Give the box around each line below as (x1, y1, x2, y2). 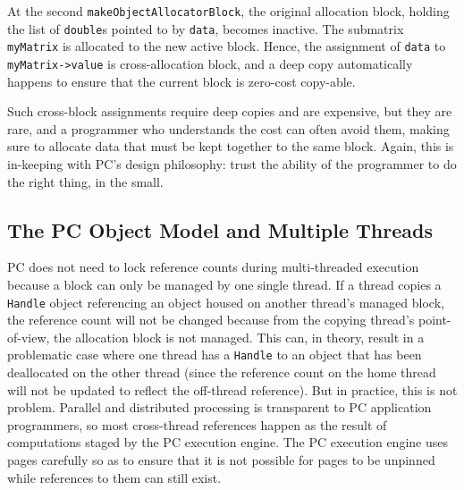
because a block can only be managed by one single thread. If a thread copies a (7, 275, 442, 293)
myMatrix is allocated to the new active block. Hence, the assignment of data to (7, 37, 446, 55)
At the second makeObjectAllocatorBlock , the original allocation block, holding (7, 2, 450, 20)
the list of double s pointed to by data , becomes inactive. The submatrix (7, 19, 404, 38)
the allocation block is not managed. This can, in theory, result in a (54, 327, 425, 346)
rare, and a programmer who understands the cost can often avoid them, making (7, 119, 450, 138)
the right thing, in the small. (7, 172, 164, 190)
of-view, (7, 327, 50, 346)
